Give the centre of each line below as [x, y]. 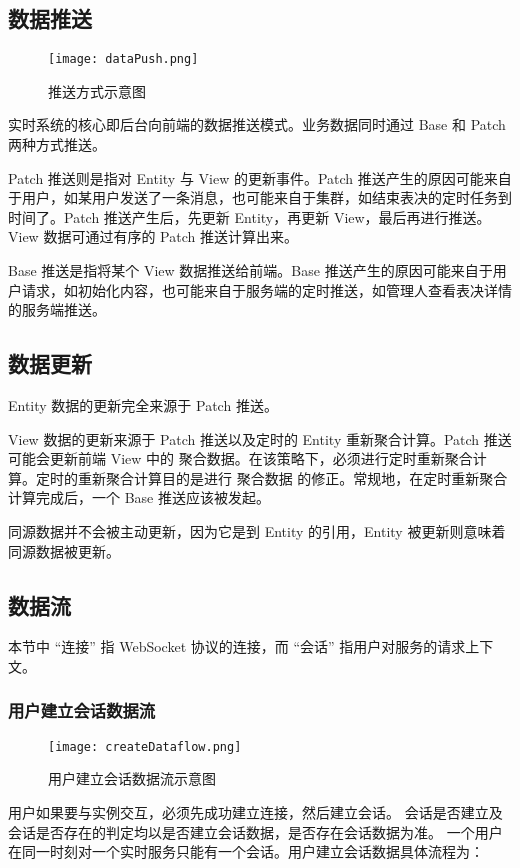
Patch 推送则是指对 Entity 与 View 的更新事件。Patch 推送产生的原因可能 [246, 177]
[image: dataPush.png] [123, 59]
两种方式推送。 [57, 144]
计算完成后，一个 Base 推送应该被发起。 [139, 497]
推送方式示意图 [97, 90]
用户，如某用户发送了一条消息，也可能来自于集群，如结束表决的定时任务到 [266, 197]
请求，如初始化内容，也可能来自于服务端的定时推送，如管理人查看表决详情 [266, 289]
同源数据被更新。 [64, 550]
